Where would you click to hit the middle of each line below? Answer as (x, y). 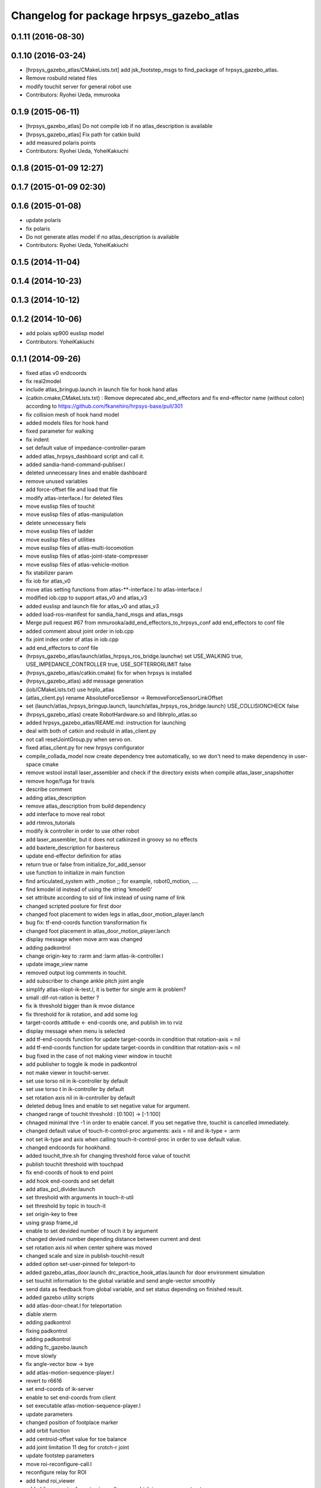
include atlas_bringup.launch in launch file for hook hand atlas (102, 389)
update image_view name (57, 964)
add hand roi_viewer (51, 1481)
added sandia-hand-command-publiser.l (75, 464)
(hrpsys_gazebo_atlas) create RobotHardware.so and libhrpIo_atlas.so (111, 714)
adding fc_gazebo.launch (57, 1348)
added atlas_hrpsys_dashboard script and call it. (85, 456)
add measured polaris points (61, 142)
